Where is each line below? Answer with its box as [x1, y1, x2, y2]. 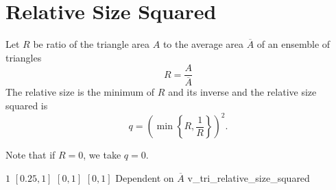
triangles [5, 50, 42, 64]
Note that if [5, 148, 56, 162]
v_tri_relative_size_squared [187, 170, 310, 185]
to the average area [163, 37, 244, 51]
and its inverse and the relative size [168, 85, 317, 99]
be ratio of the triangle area [33, 37, 150, 51]
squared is [5, 98, 48, 113]
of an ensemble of [256, 37, 331, 51]
